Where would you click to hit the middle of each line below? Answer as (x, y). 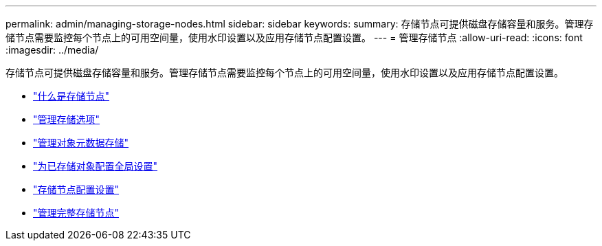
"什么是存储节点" (71, 96)
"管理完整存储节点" (76, 213)
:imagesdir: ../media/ (52, 50)
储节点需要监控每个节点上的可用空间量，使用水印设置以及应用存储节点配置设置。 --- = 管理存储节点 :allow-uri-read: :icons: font (294, 37)
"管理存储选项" (67, 119)
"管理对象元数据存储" (81, 143)
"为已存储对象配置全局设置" (96, 166)
